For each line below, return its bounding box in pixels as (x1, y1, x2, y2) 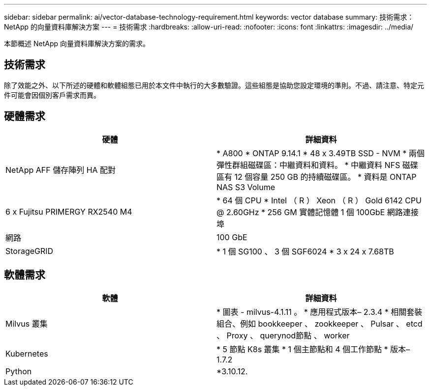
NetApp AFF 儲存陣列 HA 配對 (5, 165, 116, 175)
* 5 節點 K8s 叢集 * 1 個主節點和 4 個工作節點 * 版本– (216, 344, 410, 354)
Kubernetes (5, 348, 48, 359)
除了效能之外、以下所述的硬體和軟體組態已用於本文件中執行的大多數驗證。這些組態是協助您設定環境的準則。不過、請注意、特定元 (4, 81, 424, 89)
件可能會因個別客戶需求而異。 (4, 90, 100, 99)
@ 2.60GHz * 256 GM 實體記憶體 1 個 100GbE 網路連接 (216, 207, 419, 217)
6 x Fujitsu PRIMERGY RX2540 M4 (5, 206, 132, 217)
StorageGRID (5, 246, 54, 256)
